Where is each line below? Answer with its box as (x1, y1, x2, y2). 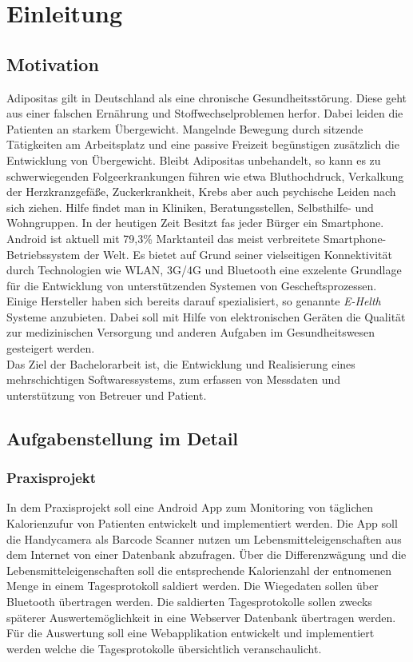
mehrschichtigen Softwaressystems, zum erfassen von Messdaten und (6, 371, 341, 388)
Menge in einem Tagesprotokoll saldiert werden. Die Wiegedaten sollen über (6, 577, 379, 594)
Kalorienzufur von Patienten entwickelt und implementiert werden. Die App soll (6, 515, 398, 532)
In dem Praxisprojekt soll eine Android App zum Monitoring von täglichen (6, 499, 374, 516)
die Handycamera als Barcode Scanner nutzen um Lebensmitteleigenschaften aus (6, 530, 402, 547)
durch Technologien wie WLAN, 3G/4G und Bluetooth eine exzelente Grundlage (6, 261, 402, 278)
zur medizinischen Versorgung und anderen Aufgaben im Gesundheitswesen (6, 324, 375, 341)
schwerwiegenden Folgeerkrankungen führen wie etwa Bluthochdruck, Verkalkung (6, 167, 404, 184)
